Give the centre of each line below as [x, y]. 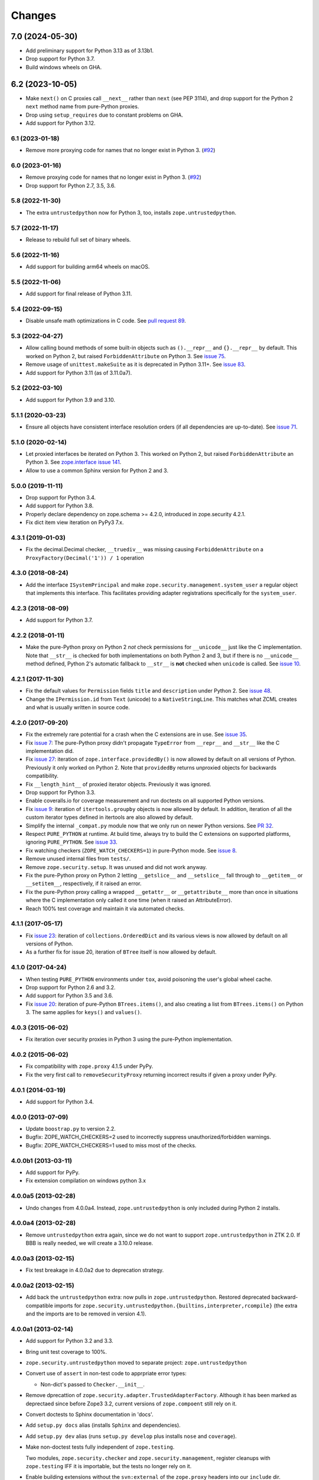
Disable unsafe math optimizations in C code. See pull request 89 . [106, 321]
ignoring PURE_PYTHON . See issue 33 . [71, 842]
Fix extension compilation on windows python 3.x [86, 1180]
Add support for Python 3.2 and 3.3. [69, 1341]
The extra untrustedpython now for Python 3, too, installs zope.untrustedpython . [131, 213]
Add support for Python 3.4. [60, 1102]
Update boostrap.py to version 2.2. [71, 1129]
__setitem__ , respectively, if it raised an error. [84, 884]
